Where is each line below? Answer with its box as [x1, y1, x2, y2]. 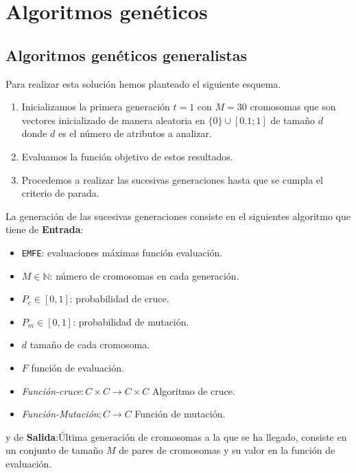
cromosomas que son [250, 99, 336, 114]
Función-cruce [21, 383, 82, 398]
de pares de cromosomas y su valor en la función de [119, 443, 335, 457]
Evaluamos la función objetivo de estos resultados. [21, 149, 233, 163]
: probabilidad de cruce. [69, 291, 169, 306]
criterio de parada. [21, 186, 99, 200]
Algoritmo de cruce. [152, 383, 235, 398]
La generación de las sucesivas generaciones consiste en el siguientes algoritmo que [5, 208, 351, 223]
